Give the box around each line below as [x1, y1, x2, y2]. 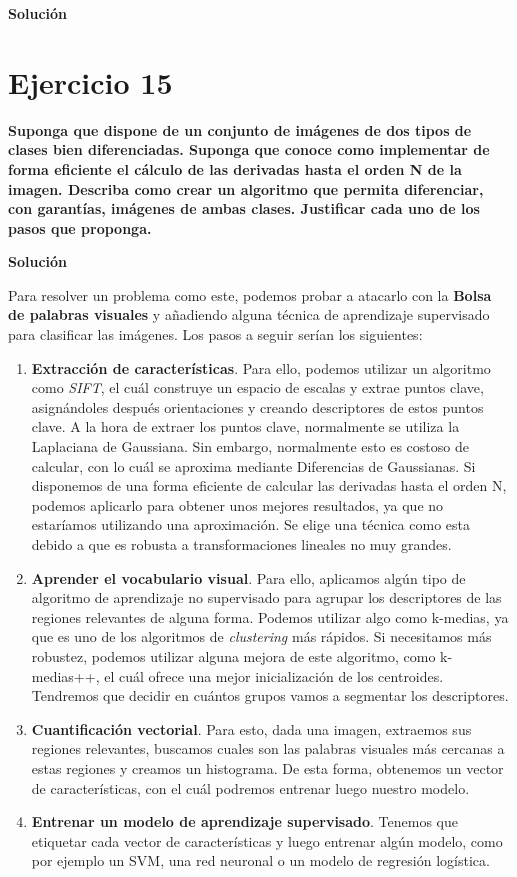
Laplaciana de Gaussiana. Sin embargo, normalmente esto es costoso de [31, 436, 469, 457]
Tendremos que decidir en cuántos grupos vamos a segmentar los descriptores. [31, 685, 509, 706]
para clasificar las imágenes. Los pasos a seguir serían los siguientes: [8, 324, 423, 345]
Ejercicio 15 [8, 61, 173, 102]
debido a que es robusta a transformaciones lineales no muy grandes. [31, 534, 452, 554]
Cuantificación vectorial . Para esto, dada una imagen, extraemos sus [31, 718, 472, 739]
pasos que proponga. [8, 217, 152, 238]
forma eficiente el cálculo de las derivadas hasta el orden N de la [8, 158, 462, 179]
